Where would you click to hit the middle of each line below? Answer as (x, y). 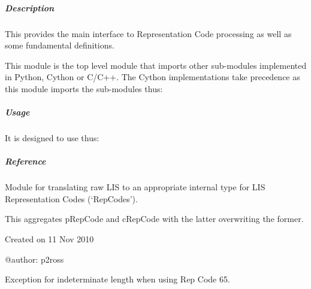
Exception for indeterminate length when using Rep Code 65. (117, 279)
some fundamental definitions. (60, 45)
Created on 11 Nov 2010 (49, 239)
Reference (25, 161)
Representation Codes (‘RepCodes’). (71, 198)
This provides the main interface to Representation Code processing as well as (148, 33)
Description (30, 7)
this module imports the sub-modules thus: (84, 88)
